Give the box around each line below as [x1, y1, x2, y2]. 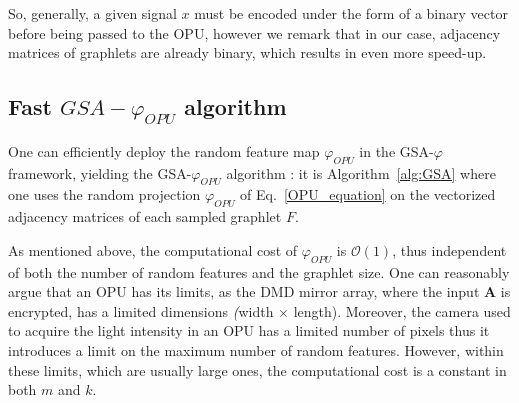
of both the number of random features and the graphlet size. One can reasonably [8, 261, 510, 282]
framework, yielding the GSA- [8, 162, 192, 183]
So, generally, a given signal [8, 3, 177, 23]
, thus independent [392, 239, 507, 260]
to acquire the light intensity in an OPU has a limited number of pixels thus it [8, 320, 490, 341]
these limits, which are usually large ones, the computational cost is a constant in [8, 359, 507, 380]
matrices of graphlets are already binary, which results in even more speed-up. [8, 42, 487, 63]
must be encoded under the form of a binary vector [194, 3, 508, 23]
